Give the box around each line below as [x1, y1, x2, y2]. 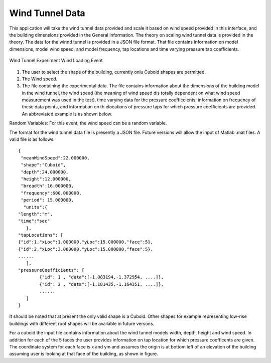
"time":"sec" [18, 218, 50, 224]
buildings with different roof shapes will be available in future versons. [9, 320, 155, 326]
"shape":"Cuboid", [21, 162, 66, 168]
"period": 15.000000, [21, 197, 74, 203]
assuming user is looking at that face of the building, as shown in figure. [9, 351, 158, 357]
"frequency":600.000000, [21, 190, 82, 196]
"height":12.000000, [21, 176, 71, 181]
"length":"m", [18, 211, 53, 217]
